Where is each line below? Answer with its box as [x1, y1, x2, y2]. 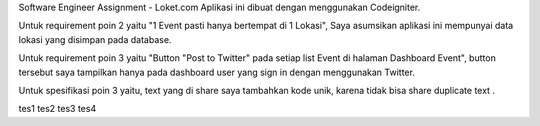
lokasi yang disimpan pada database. [18, 33, 172, 45]
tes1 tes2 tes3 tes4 [18, 103, 97, 115]
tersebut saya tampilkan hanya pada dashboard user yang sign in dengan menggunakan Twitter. [18, 66, 415, 78]
